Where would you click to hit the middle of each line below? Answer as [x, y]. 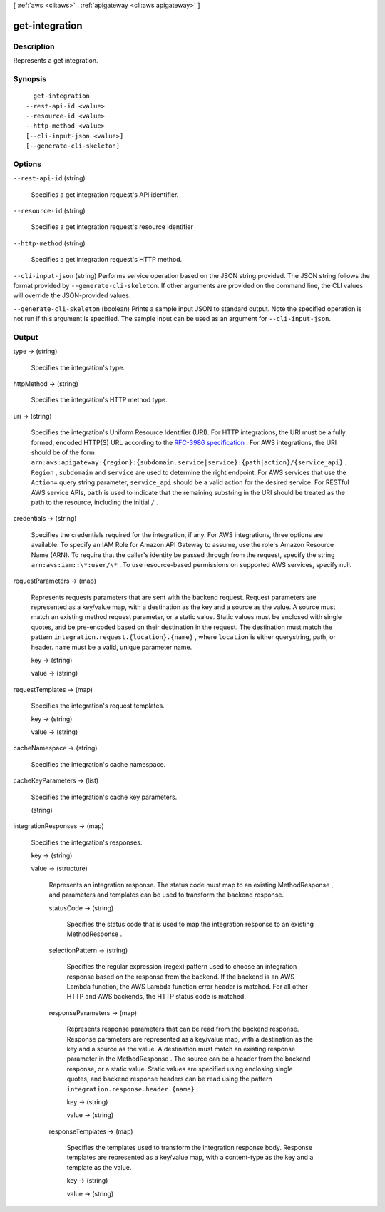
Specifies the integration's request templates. [98, 706]
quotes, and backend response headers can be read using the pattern [169, 1079]
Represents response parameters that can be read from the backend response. [183, 1029]
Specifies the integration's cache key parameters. [104, 797]
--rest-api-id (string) [49, 178]
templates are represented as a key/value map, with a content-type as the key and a [190, 1157]
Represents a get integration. [56, 61]
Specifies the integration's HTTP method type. [99, 400]
